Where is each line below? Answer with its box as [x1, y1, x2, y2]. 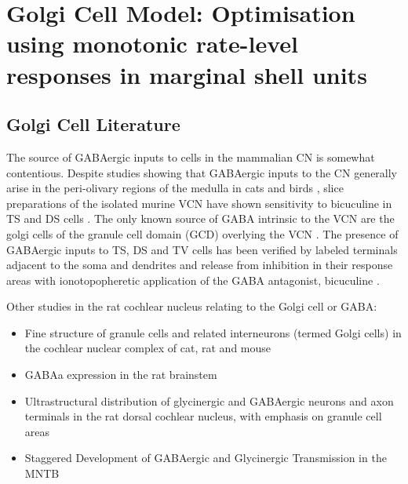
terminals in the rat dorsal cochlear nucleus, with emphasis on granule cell [24, 408, 382, 424]
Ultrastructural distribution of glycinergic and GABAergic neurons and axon [24, 392, 394, 409]
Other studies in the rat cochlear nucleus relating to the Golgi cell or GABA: [6, 298, 377, 315]
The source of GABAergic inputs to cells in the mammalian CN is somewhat [6, 148, 375, 165]
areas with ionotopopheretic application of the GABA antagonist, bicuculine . [6, 271, 380, 288]
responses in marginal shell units [6, 58, 367, 90]
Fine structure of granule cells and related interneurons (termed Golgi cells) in [24, 324, 402, 340]
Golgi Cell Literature [6, 112, 180, 136]
